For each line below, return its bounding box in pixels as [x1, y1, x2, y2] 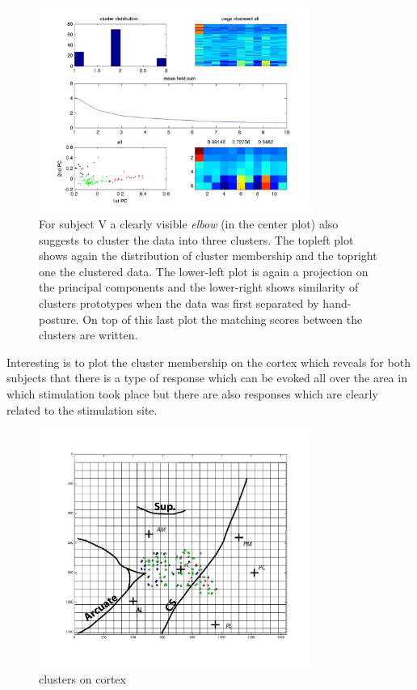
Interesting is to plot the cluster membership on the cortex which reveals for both [6, 353, 411, 370]
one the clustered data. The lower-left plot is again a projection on [39, 262, 369, 279]
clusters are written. [39, 326, 138, 343]
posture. [39, 310, 79, 327]
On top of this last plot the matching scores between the [82, 310, 363, 327]
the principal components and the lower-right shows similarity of [39, 279, 359, 296]
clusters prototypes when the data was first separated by [39, 294, 319, 311]
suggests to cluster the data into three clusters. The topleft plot [39, 231, 354, 248]
